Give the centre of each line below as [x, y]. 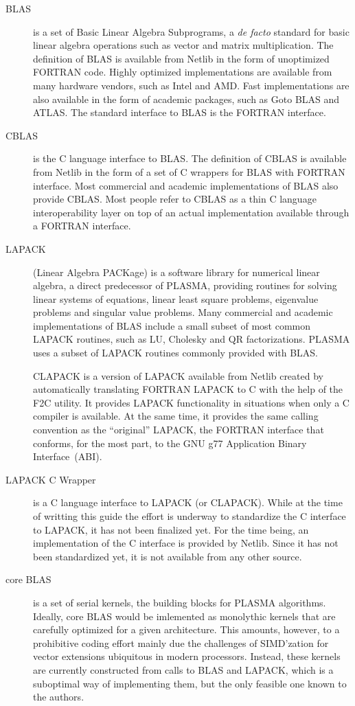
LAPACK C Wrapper [51, 479]
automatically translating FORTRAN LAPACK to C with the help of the [188, 389]
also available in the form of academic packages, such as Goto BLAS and [186, 99]
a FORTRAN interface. [82, 226]
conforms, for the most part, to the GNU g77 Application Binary [170, 443]
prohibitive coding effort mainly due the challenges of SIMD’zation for [181, 642]
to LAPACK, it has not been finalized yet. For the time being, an [171, 529]
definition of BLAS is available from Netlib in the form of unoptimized [181, 58]
